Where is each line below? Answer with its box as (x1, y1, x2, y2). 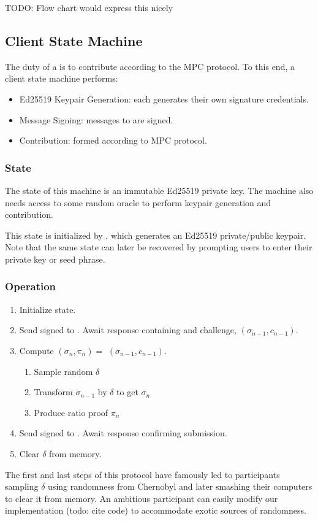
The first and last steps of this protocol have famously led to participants (5, 468, 280, 480)
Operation (5, 279, 56, 294)
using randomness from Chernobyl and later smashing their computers (48, 480, 312, 493)
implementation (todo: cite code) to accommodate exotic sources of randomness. (5, 504, 306, 517)
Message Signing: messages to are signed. (19, 113, 173, 126)
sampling (5, 480, 39, 493)
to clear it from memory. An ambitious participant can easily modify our (5, 492, 278, 504)
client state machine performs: (5, 72, 118, 85)
